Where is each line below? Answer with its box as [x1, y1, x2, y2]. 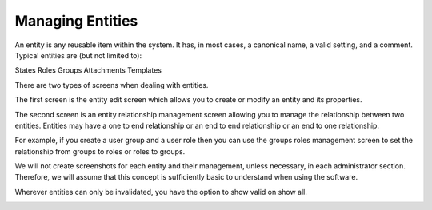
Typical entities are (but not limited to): [14, 50, 142, 60]
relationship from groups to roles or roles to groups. [14, 146, 186, 156]
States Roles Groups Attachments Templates [14, 65, 162, 75]
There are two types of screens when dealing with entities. [14, 80, 209, 89]
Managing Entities [14, 12, 138, 30]
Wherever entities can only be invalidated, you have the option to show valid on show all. [14, 187, 308, 196]
